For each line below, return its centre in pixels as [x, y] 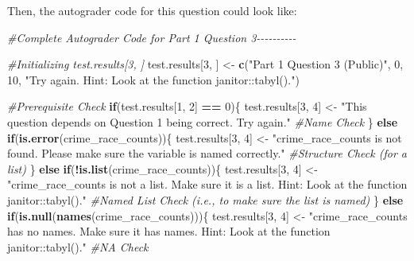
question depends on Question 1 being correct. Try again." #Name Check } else [203, 121]
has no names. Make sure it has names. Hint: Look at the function [169, 231]
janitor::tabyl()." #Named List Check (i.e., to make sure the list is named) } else [205, 199]
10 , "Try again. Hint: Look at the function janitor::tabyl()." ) [153, 79]
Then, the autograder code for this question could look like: [152, 10]
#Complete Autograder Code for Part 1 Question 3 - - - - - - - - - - [152, 37]
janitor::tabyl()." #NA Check [78, 246]
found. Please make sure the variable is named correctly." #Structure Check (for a [207, 153]
